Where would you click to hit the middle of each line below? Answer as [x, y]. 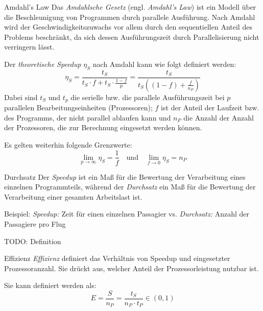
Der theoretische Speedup [43, 64]
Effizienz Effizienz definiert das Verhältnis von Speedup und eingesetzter [117, 258]
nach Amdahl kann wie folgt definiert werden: [164, 64]
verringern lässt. [29, 47]
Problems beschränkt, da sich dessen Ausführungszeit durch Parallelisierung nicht [132, 37]
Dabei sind [21, 97]
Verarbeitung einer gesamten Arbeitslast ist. [73, 196]
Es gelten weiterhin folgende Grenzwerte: [68, 144]
